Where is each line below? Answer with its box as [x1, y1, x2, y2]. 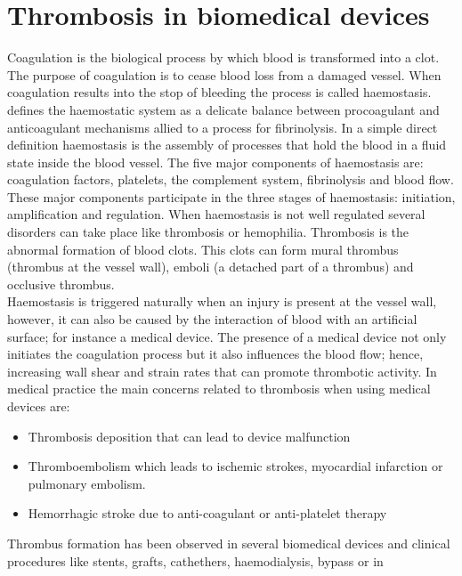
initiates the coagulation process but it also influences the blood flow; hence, [7, 345, 424, 363]
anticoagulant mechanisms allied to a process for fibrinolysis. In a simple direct [7, 118, 438, 136]
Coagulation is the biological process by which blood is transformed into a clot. [7, 48, 440, 67]
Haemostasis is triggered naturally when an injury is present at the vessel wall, [7, 292, 437, 311]
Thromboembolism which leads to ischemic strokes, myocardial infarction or [28, 457, 443, 475]
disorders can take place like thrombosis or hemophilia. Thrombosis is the [7, 223, 409, 241]
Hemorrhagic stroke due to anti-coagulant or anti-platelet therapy [28, 504, 387, 523]
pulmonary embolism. [28, 474, 146, 492]
